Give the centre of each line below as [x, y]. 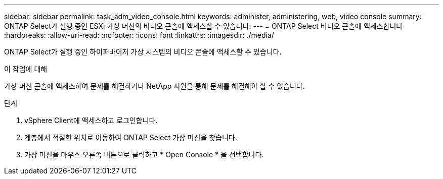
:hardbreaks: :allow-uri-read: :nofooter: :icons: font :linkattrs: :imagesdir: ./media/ [139, 35]
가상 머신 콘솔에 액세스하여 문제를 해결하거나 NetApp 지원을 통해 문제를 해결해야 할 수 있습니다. [154, 86]
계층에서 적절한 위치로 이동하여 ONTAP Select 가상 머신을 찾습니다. [131, 137]
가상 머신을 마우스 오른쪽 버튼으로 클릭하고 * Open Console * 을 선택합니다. [144, 155]
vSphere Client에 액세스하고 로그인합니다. [91, 120]
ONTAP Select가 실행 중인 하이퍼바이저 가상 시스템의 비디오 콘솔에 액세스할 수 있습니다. [143, 52]
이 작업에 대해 [26, 69]
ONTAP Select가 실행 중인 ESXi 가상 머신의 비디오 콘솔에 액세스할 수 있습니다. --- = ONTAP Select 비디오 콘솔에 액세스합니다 [204, 26]
